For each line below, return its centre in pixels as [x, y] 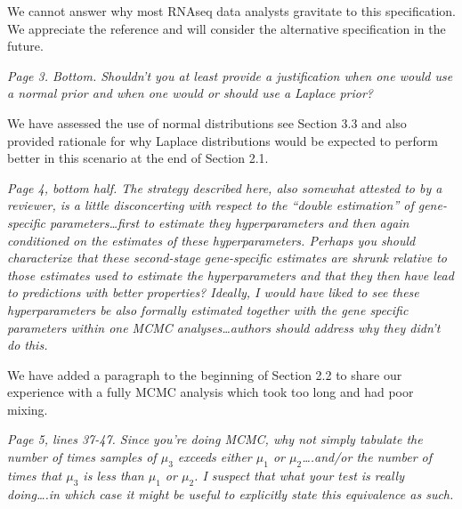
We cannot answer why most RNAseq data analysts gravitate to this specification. [231, 11]
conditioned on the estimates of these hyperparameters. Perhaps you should [211, 240]
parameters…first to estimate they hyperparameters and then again [229, 222]
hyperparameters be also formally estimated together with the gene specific [208, 309]
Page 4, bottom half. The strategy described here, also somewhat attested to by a [225, 187]
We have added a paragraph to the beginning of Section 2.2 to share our [205, 374]
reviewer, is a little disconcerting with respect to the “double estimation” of [211, 205]
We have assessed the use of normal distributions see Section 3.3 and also [207, 122]
